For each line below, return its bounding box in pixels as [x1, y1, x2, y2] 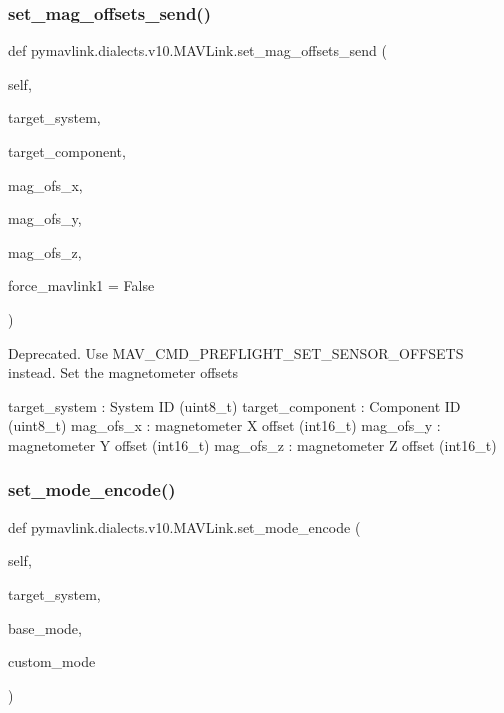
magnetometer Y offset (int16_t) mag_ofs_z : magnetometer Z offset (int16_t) [8, 434, 497, 455]
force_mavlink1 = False [8, 275, 155, 296]
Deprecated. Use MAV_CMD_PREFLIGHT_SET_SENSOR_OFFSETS [8, 342, 464, 363]
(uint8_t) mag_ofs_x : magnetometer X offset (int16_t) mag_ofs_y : [8, 415, 441, 436]
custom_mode [8, 651, 96, 672]
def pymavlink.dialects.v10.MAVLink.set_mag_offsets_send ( [8, 40, 387, 61]
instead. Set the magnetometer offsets [8, 362, 239, 383]
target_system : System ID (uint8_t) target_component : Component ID [8, 395, 461, 416]
